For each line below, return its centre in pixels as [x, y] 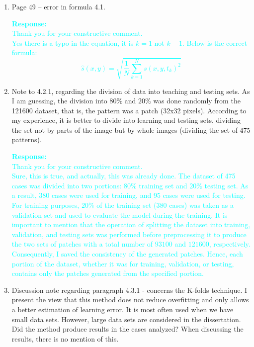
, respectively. [230, 244]
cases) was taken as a [201, 205]
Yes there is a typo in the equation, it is [73, 43]
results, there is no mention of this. [65, 338]
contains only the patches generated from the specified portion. [108, 273]
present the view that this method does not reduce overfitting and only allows [130, 300]
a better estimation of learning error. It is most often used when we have [123, 309]
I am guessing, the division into [59, 101]
